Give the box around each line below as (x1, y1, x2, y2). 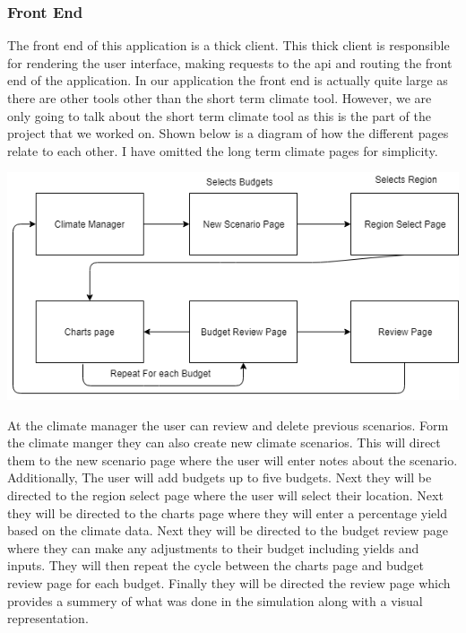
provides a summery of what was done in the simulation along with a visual (7, 591, 423, 610)
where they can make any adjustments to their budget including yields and (7, 538, 419, 557)
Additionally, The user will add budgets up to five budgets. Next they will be (7, 468, 432, 487)
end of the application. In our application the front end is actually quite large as (7, 71, 448, 90)
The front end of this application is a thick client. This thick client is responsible (7, 36, 450, 55)
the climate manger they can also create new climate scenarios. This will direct (7, 433, 441, 452)
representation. (7, 609, 89, 628)
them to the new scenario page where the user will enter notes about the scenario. (7, 450, 458, 469)
